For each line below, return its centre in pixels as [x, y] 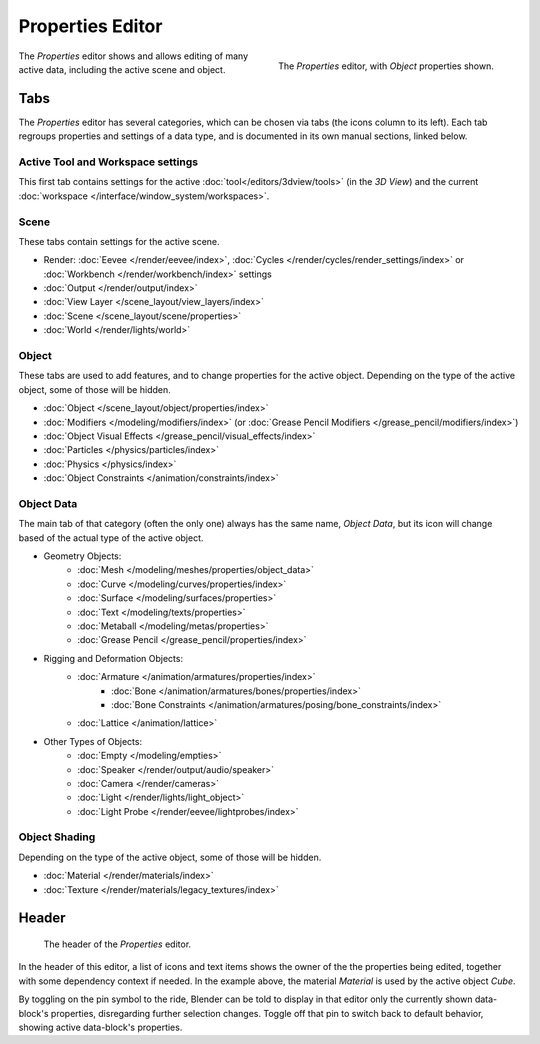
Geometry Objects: [82, 556]
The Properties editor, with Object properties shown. [386, 66]
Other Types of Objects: [93, 741]
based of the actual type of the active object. [111, 537]
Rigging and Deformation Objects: [113, 658]
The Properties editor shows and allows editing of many [133, 56]
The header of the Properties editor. [117, 944]
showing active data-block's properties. [100, 1027]
